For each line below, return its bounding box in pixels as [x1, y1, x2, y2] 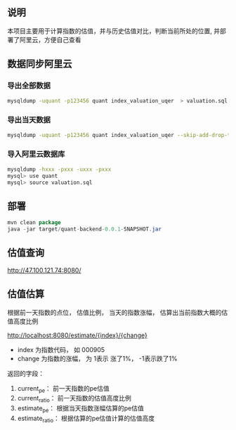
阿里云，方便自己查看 [19, 35, 81, 44]
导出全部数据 [7, 81, 51, 91]
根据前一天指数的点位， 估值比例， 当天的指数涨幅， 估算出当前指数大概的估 [7, 308, 228, 316]
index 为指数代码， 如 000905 [17, 345, 105, 353]
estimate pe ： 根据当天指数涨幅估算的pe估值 [17, 404, 144, 415]
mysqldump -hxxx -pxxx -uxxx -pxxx [7, 166, 112, 173]
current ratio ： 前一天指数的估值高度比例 [17, 394, 132, 404]
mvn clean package [7, 219, 61, 226]
